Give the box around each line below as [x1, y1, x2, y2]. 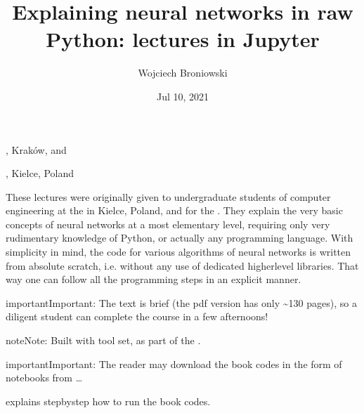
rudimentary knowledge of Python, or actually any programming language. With [6, 230, 353, 245]
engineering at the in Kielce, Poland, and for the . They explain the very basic [6, 203, 343, 218]
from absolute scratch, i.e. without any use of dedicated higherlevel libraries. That [6, 258, 359, 273]
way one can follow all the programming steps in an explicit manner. [6, 272, 301, 287]
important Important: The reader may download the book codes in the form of [6, 356, 342, 371]
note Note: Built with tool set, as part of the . [6, 333, 201, 348]
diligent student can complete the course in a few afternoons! [6, 309, 268, 324]
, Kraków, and [6, 142, 67, 157]
